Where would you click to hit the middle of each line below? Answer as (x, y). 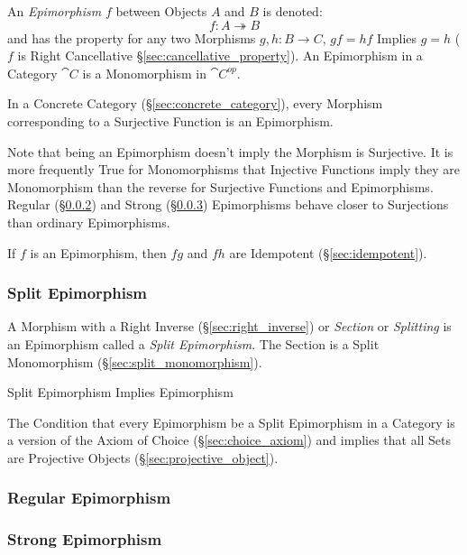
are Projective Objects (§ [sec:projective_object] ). (143, 457)
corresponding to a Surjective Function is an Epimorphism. (170, 120)
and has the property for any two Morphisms (132, 37)
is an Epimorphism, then (98, 252)
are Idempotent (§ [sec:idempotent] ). (328, 252)
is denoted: (293, 11)
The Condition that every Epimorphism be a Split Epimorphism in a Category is (231, 422)
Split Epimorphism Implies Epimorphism (120, 392)
